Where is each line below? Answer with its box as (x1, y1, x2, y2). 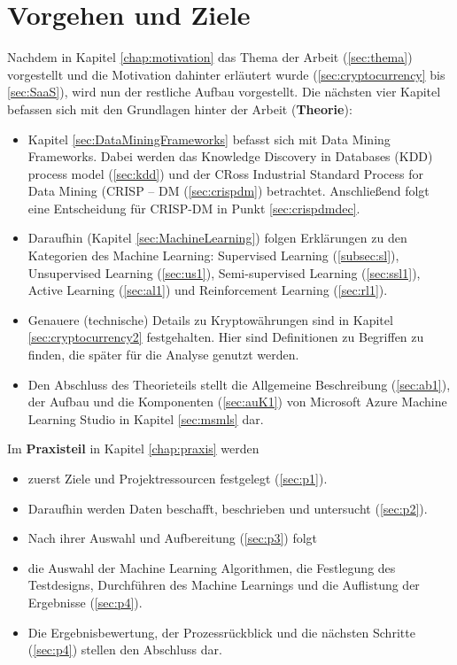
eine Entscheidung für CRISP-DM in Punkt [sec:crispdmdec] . (27, 198, 360, 217)
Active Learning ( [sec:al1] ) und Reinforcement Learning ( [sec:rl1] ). (27, 281, 388, 299)
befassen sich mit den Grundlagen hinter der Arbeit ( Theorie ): (7, 99, 352, 118)
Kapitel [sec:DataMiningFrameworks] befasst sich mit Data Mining (27, 129, 391, 148)
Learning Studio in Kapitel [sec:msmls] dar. (27, 409, 264, 428)
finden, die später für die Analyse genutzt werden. (27, 345, 299, 364)
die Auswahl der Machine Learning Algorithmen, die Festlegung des (27, 558, 396, 576)
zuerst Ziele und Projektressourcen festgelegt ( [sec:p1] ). (27, 469, 328, 487)
